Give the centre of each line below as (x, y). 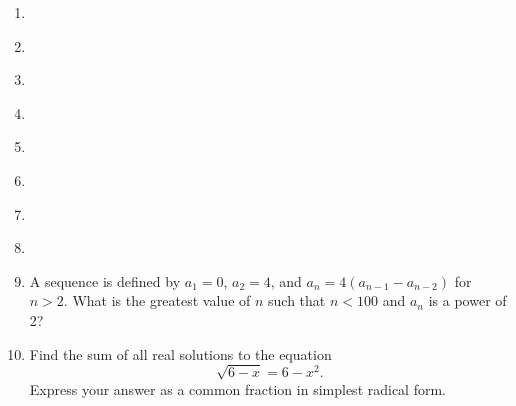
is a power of (467, 300)
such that (297, 300)
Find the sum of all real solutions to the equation (180, 353)
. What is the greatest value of (157, 300)
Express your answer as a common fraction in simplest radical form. (238, 388)
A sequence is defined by (105, 280)
